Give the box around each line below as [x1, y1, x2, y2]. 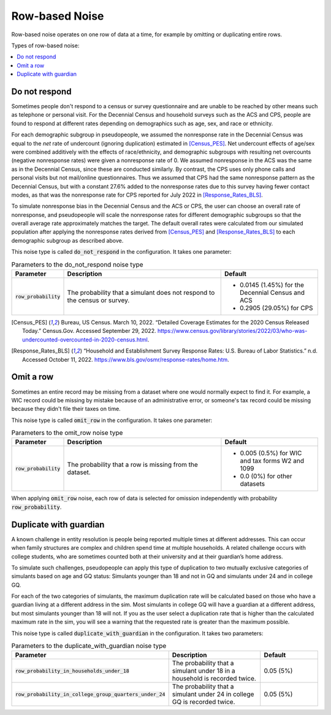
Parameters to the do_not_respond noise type [11, 260, 143, 268]
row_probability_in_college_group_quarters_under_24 [15, 691, 165, 697]
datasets [240, 480, 265, 488]
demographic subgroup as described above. [11, 236, 124, 244]
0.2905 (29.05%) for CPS [240, 304, 313, 313]
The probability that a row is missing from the [67, 461, 199, 469]
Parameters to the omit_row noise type [11, 429, 123, 437]
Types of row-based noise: [11, 42, 80, 49]
